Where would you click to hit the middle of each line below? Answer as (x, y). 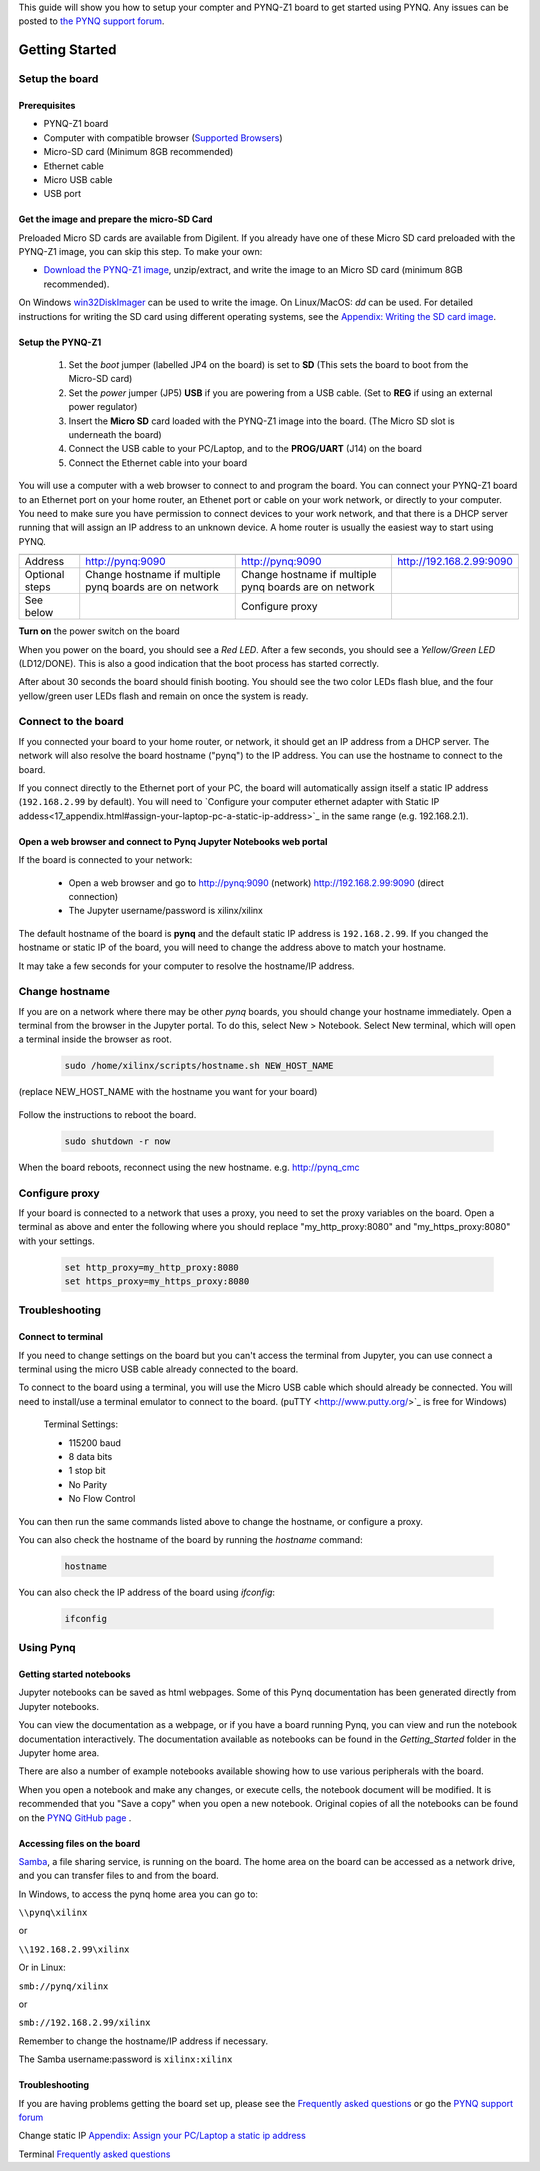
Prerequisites (47, 105)
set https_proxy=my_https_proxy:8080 (157, 1281)
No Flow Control (102, 1499)
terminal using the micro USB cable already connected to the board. (158, 1369)
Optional (44, 575)
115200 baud (95, 1442)
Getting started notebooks (74, 1674)
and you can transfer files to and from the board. (118, 1876)
